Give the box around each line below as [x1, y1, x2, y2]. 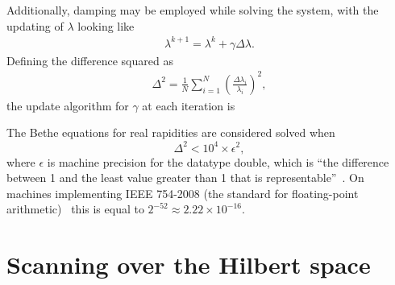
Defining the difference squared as [6, 52, 173, 68]
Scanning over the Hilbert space [6, 248, 371, 281]
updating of [6, 17, 64, 34]
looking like [77, 17, 135, 34]
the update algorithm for [6, 97, 129, 114]
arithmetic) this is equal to [6, 200, 144, 217]
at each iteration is [142, 97, 235, 114]
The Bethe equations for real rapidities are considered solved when [6, 124, 335, 141]
